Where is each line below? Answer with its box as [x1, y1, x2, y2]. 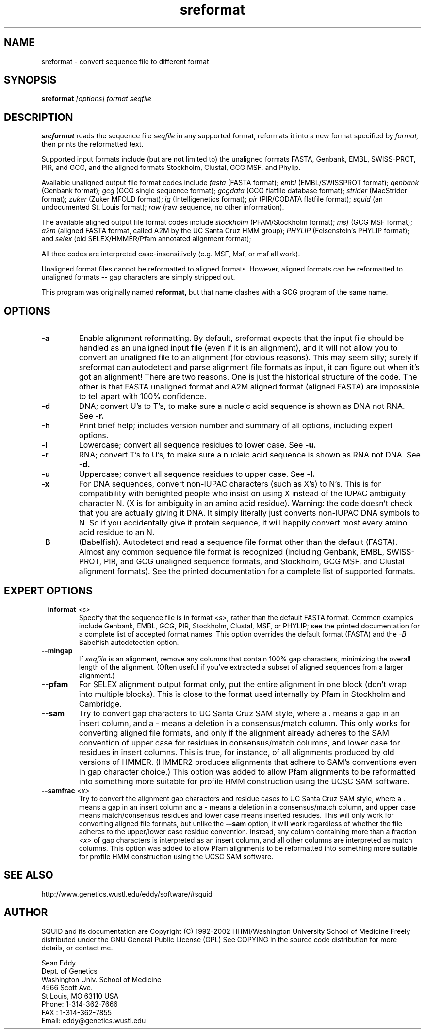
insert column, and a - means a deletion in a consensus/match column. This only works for [79, 718, 410, 728]
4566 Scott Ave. [41, 983, 93, 992]
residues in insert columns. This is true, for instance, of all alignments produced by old [79, 747, 394, 757]
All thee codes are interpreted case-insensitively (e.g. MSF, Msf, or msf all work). [41, 250, 300, 258]
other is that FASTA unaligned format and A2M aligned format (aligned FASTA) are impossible [79, 382, 420, 392]
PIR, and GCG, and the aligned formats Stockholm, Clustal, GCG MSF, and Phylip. [41, 163, 301, 172]
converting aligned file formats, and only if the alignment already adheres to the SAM [79, 728, 390, 738]
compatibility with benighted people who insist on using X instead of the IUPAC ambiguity [79, 489, 406, 499]
